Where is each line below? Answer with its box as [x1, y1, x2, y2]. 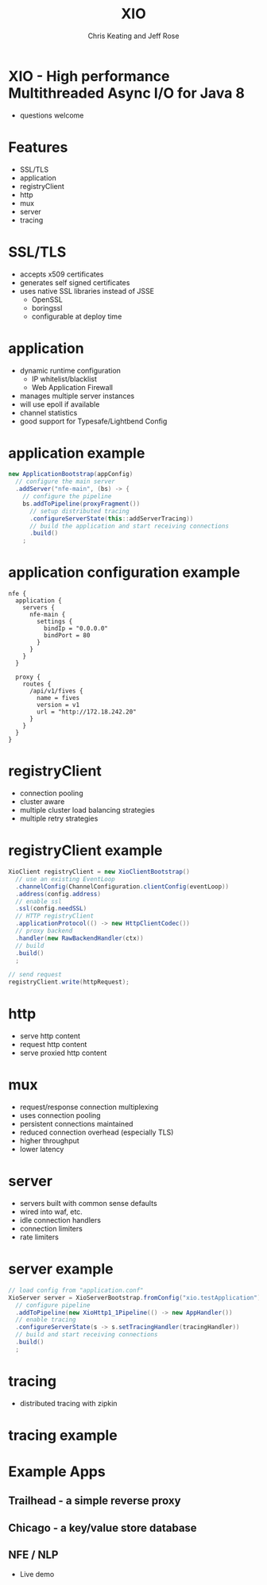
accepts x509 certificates [19, 269, 104, 279]
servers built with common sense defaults [19, 1198, 157, 1208]
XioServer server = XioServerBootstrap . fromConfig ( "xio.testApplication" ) [8, 1293, 261, 1301]
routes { [22, 680, 52, 688]
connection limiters [19, 1224, 83, 1233]
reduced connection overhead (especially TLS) [19, 1127, 174, 1137]
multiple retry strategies [19, 814, 99, 823]
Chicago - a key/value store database [8, 1521, 197, 1534]
